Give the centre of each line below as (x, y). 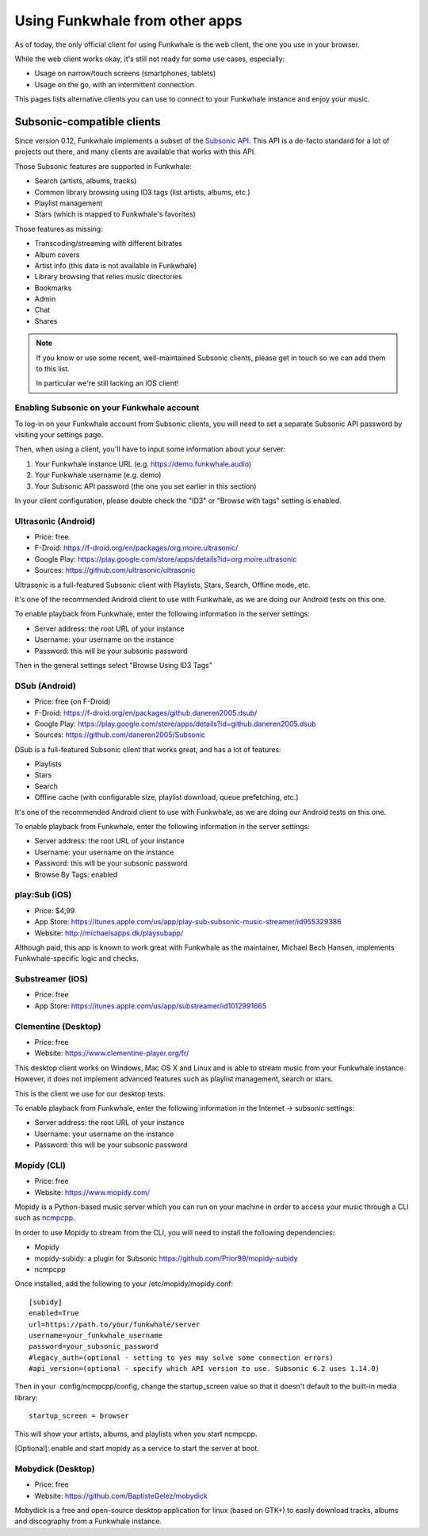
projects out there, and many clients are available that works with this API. (136, 152)
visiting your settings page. (59, 434)
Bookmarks (53, 288)
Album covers (57, 255)
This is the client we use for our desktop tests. (90, 1093)
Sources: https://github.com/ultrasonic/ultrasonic (115, 570)
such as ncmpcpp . (45, 1218)
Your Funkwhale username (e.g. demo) (98, 475)
